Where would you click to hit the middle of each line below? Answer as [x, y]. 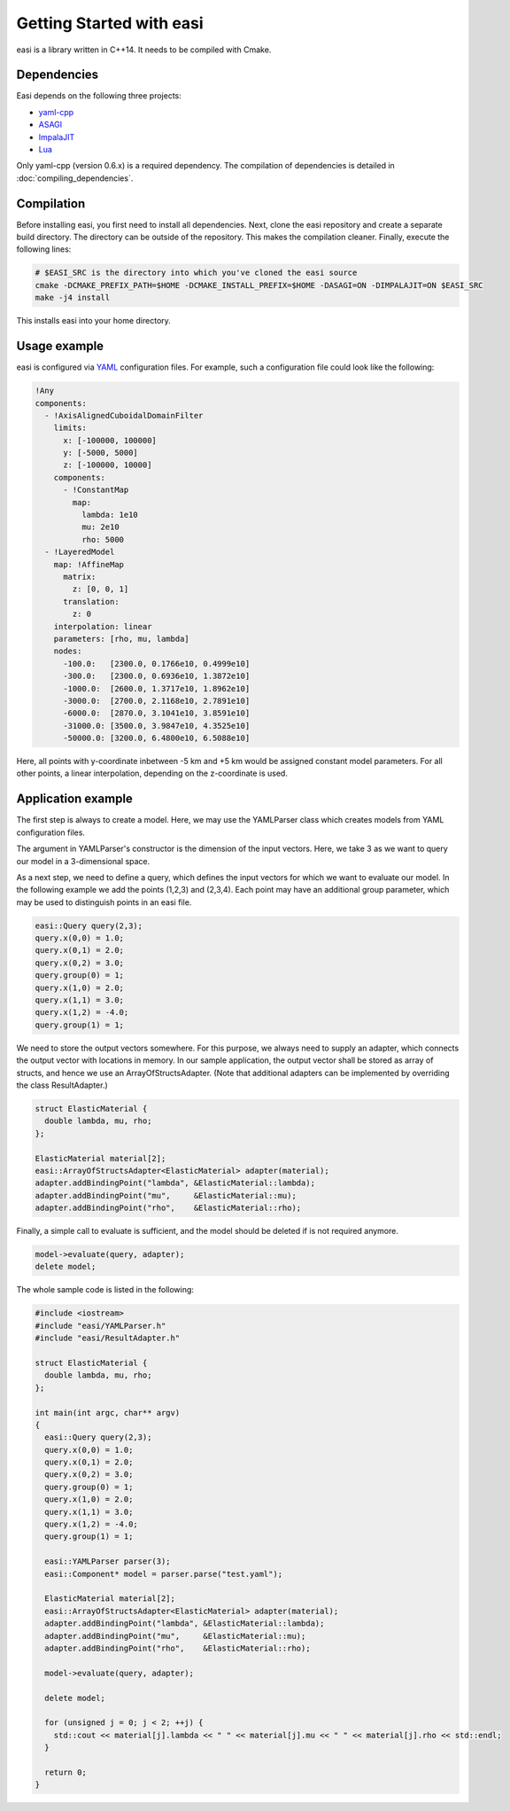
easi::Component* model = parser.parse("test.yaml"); [164, 1574]
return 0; [66, 1772]
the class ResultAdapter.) [62, 1085]
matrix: [80, 577]
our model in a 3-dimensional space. [83, 861]
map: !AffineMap [89, 564]
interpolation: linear [103, 626]
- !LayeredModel [80, 552]
